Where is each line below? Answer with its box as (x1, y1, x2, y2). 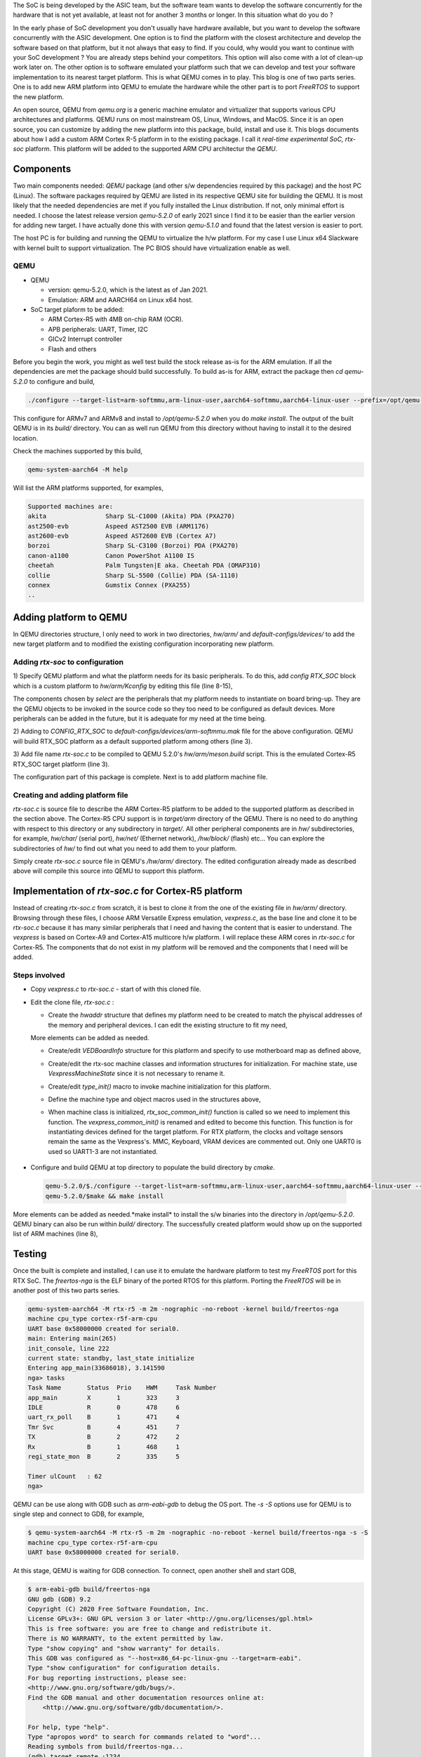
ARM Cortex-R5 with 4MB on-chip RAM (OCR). (48, 315, 184, 323)
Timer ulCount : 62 (27, 1472, 102, 1480)
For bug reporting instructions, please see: (27, 1673, 187, 1682)
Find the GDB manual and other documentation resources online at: (27, 1694, 265, 1701)
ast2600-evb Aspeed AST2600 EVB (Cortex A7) (27, 532, 217, 540)
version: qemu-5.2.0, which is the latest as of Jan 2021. (48, 285, 208, 294)
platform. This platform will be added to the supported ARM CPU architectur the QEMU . (25, 145, 278, 153)
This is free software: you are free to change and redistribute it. (27, 1624, 272, 1633)
